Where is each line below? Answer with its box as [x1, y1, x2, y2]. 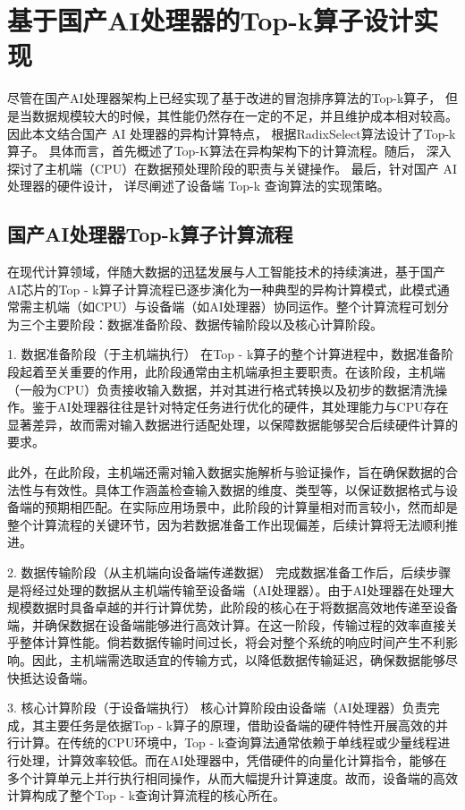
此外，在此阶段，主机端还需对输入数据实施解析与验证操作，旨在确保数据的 [7, 463, 445, 482]
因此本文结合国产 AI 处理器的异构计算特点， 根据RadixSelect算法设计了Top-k [7, 124, 456, 142]
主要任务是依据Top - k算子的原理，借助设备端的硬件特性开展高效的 [44, 715, 436, 734]
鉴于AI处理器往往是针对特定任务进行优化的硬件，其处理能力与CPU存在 [31, 397, 449, 416]
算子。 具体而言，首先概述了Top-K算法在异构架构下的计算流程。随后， [7, 141, 422, 160]
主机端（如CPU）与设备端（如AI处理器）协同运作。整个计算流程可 [31, 297, 424, 316]
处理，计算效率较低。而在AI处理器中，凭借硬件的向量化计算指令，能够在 [19, 750, 447, 769]
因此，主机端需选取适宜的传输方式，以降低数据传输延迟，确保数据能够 [31, 650, 445, 669]
